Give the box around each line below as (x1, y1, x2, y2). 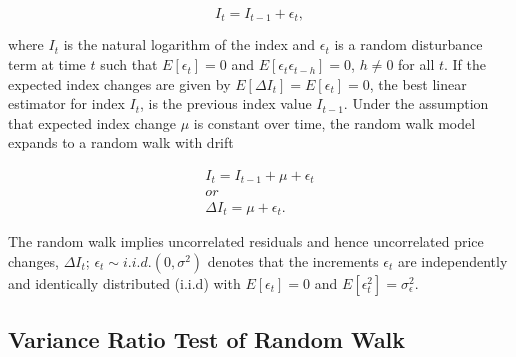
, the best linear (369, 73, 467, 94)
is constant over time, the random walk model (193, 112, 476, 133)
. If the (444, 54, 486, 75)
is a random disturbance (334, 34, 483, 55)
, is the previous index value (140, 93, 312, 114)
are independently (398, 250, 508, 271)
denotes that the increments (207, 250, 379, 271)
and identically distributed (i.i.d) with (8, 272, 241, 293)
